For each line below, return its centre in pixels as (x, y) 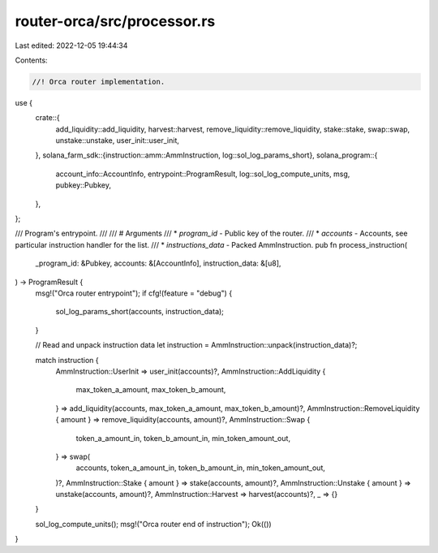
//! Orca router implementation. (99, 82)
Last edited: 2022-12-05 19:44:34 (71, 45)
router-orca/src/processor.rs (115, 21)
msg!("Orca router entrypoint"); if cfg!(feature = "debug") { (134, 293)
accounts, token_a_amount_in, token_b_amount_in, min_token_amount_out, (201, 468)
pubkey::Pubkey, (83, 185)
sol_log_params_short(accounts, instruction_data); (140, 312)
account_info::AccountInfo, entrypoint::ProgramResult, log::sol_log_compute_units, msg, (203, 174)
